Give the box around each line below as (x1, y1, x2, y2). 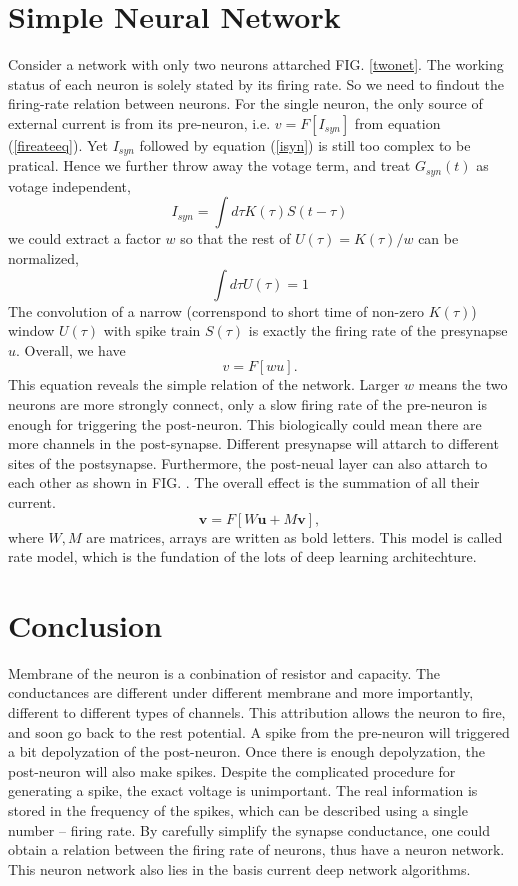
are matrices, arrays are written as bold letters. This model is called (86, 526, 503, 547)
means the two (418, 374, 508, 395)
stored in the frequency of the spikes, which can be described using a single (8, 800, 468, 820)
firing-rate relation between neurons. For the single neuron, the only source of (8, 93, 483, 114)
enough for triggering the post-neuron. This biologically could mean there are (8, 413, 482, 434)
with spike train (103, 320, 201, 341)
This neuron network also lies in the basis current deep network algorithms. (8, 858, 471, 879)
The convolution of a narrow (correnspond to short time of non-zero (8, 300, 425, 321)
